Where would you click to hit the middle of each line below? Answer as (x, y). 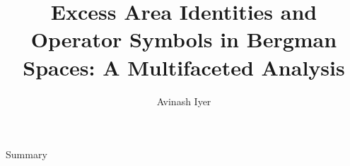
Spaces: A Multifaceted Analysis (184, 67)
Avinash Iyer (184, 101)
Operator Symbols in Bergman (184, 39)
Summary (27, 154)
